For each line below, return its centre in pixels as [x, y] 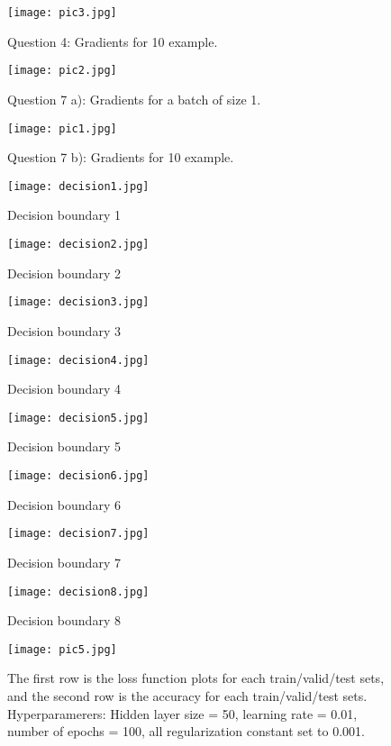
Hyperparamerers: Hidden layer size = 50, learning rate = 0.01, [182, 713]
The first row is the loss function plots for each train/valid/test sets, [196, 678]
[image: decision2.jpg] [78, 244]
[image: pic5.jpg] [62, 649]
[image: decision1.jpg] [78, 186]
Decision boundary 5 [64, 446]
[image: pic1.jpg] [62, 128]
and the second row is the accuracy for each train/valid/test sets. [187, 696]
